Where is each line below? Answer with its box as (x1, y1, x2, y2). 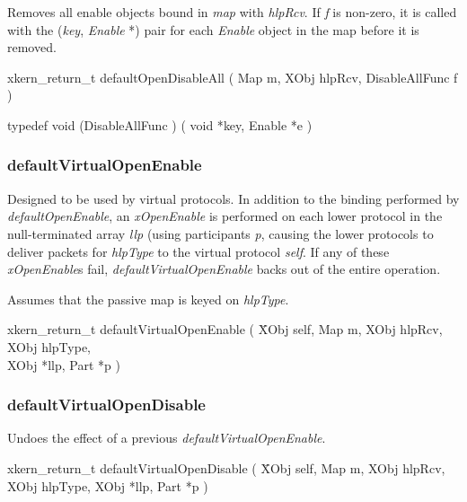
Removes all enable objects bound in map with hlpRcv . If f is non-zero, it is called (7, 3, 457, 21)
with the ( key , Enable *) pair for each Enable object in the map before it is (7, 20, 419, 39)
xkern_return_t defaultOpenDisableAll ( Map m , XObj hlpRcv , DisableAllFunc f (7, 67, 458, 86)
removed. (7, 38, 57, 57)
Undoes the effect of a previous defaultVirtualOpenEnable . (7, 428, 326, 447)
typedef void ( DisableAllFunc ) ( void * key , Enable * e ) (7, 115, 313, 134)
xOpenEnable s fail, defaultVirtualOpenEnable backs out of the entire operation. (7, 260, 441, 278)
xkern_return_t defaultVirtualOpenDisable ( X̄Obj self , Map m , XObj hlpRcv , (7, 458, 445, 477)
